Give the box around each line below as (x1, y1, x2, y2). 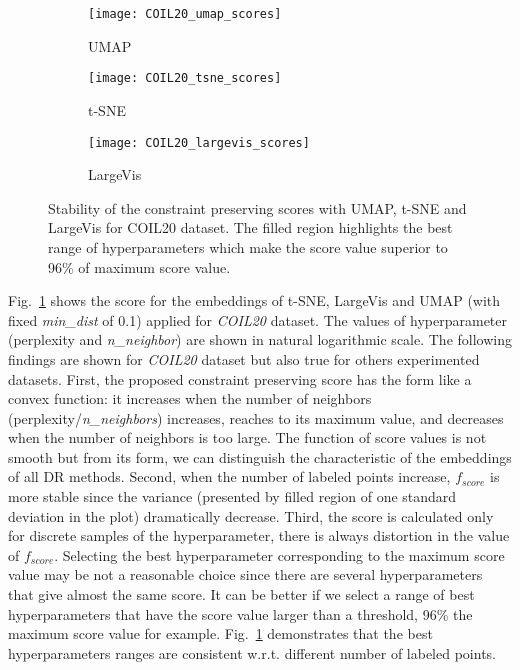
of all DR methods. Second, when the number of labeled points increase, (8, 466, 451, 487)
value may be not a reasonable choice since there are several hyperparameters (8, 564, 483, 585)
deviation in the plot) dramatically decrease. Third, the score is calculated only (8, 505, 494, 526)
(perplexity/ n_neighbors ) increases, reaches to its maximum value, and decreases (8, 407, 504, 428)
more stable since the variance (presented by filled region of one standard (8, 486, 457, 507)
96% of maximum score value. (48, 256, 231, 277)
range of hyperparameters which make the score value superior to (48, 236, 448, 257)
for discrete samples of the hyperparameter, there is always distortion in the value (8, 525, 510, 546)
